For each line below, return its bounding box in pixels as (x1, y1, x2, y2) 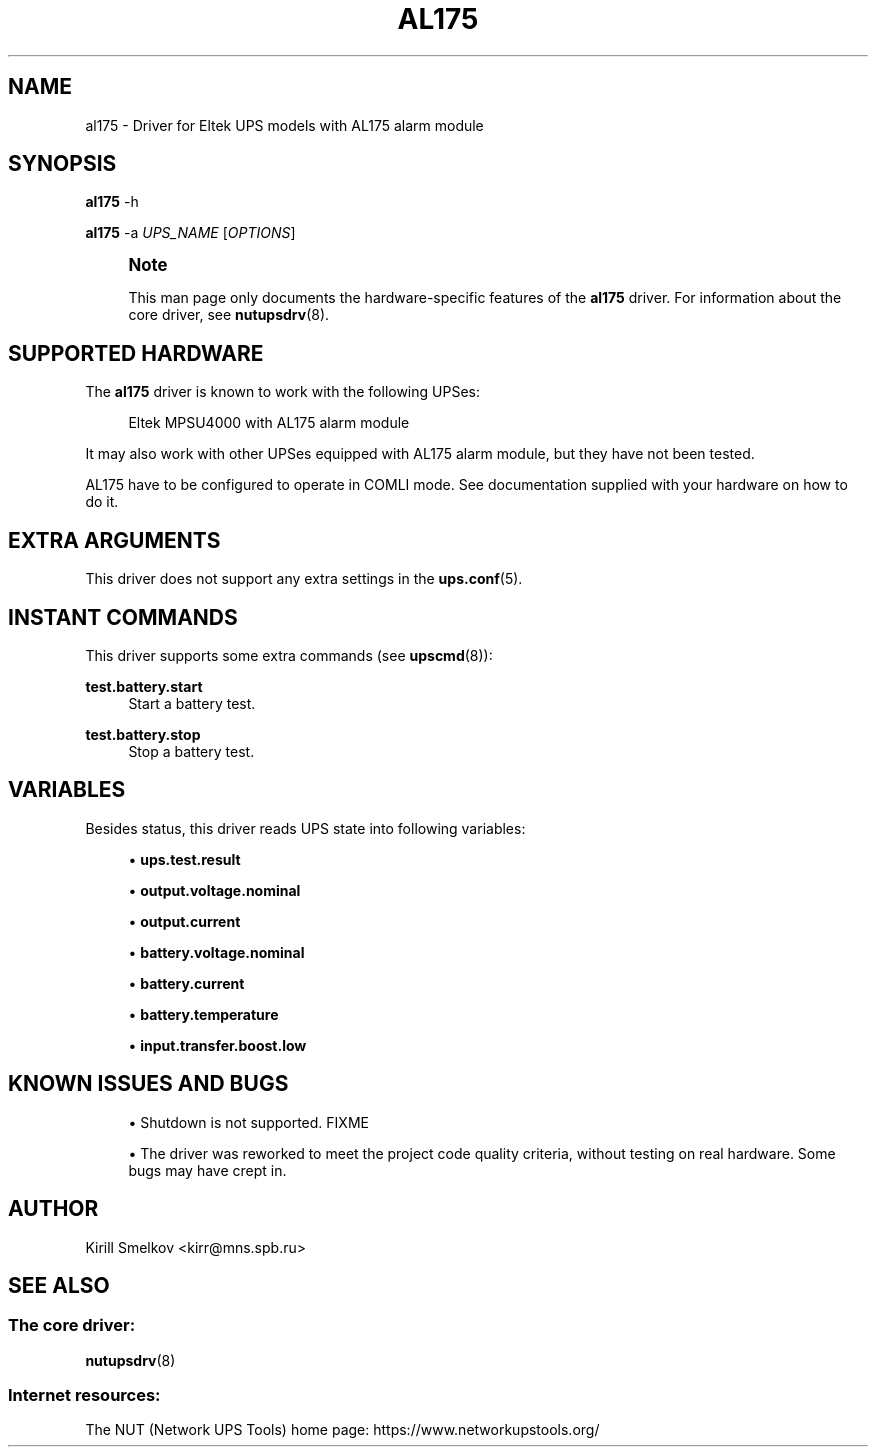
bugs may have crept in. (128, 1161, 287, 1179)
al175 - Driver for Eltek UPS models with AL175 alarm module (85, 116, 484, 134)
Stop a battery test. (128, 742, 255, 760)
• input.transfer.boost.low (128, 1036, 307, 1054)
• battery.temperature (128, 1005, 279, 1023)
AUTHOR (8, 1196, 99, 1222)
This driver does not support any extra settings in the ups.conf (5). (85, 570, 523, 588)
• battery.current (128, 974, 245, 992)
